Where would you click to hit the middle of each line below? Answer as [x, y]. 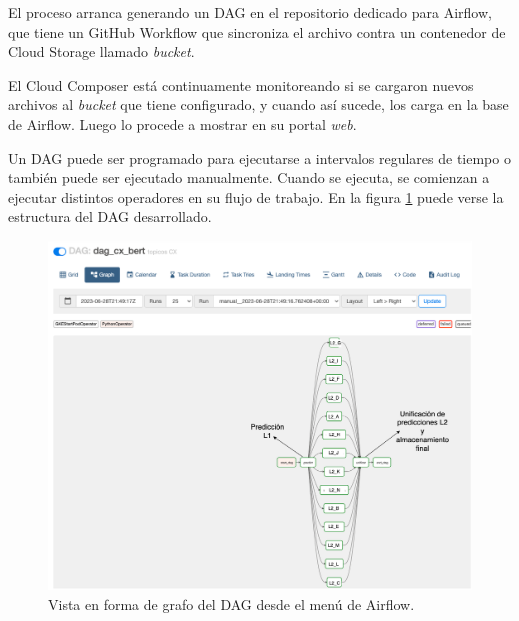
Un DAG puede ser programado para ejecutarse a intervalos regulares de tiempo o [259, 157]
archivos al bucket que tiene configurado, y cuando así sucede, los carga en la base [258, 104]
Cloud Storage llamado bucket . [101, 51]
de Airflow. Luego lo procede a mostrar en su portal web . [182, 123]
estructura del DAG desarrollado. [110, 216]
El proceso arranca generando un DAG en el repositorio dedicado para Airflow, [250, 12]
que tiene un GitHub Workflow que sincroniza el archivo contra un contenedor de [257, 31]
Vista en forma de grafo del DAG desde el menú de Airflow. [231, 603]
